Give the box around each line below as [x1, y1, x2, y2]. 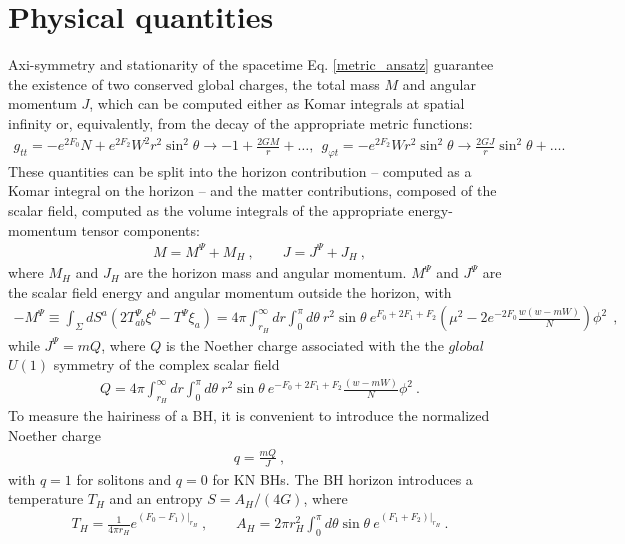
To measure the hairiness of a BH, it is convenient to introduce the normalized [8, 405, 490, 426]
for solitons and [76, 468, 172, 489]
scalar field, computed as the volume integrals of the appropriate [8, 200, 404, 221]
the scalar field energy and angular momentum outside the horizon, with [8, 281, 452, 302]
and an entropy [109, 488, 203, 509]
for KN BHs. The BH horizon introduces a [212, 468, 473, 489]
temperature [8, 488, 84, 509]
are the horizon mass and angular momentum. [124, 262, 407, 283]
